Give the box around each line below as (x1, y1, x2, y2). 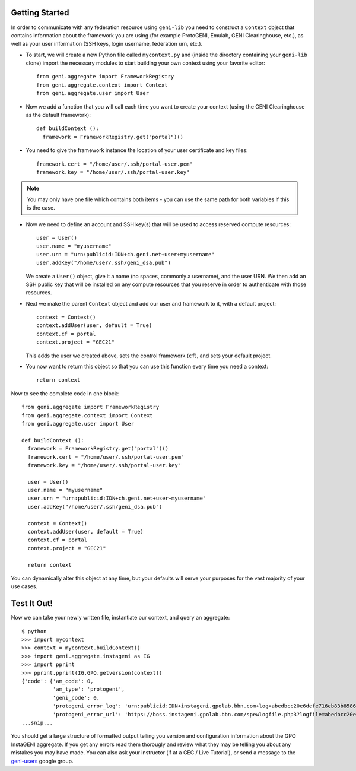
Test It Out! (11, 598, 53, 608)
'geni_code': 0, (52, 694, 100, 701)
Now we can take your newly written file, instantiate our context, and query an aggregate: (11, 614, 230, 621)
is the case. (27, 204, 56, 211)
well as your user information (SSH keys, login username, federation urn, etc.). (11, 40, 203, 47)
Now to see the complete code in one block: (11, 389, 119, 397)
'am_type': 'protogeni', (52, 686, 125, 693)
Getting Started (11, 8, 69, 18)
